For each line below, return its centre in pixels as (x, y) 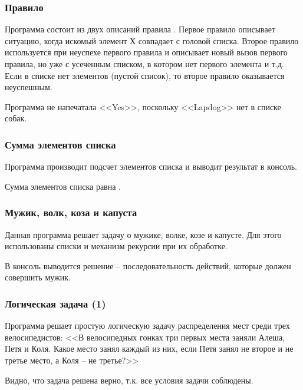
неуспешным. (29, 87)
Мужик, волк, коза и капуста (71, 212)
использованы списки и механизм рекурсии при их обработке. (116, 246)
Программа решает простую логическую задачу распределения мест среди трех (147, 325)
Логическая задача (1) (55, 303)
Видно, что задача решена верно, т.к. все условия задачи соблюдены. (129, 380)
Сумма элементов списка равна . (63, 186)
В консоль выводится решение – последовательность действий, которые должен (148, 265)
